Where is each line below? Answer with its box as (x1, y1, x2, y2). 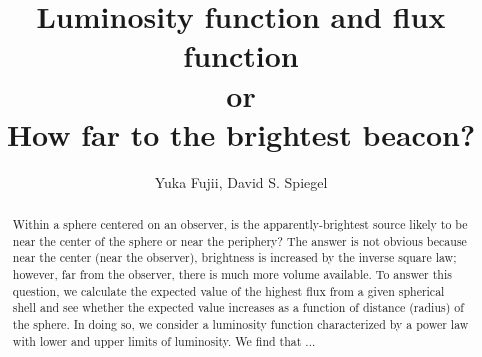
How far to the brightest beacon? (6, 113, 476, 154)
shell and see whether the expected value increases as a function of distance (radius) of (12, 299, 464, 316)
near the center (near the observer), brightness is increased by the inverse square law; (12, 249, 457, 266)
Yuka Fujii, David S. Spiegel (154, 171, 328, 192)
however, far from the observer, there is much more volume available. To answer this (12, 266, 452, 283)
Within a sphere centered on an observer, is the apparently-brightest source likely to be (12, 216, 468, 233)
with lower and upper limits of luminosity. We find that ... (12, 332, 316, 349)
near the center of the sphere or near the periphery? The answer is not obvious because (12, 232, 467, 249)
